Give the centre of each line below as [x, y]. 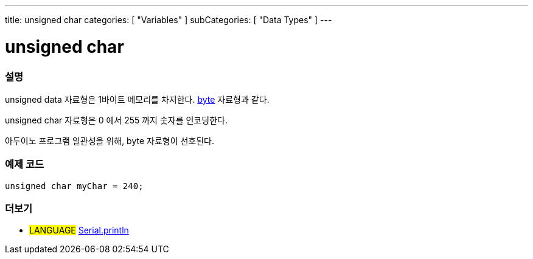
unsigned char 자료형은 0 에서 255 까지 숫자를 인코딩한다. [116, 120]
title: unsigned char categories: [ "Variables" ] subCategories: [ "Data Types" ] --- [169, 20]
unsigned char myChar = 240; [74, 186]
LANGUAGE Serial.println [79, 230]
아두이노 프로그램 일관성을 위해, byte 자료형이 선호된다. [110, 140]
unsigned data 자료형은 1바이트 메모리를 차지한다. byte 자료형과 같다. [137, 99]
